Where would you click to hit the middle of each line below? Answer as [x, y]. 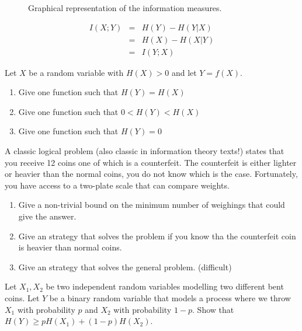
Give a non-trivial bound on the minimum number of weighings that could [152, 205]
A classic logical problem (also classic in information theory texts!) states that [145, 151]
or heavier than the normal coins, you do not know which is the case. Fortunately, [151, 174]
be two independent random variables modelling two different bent [165, 286]
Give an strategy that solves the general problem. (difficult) [125, 266]
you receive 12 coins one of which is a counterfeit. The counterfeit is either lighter [151, 162]
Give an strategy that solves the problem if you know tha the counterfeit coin [157, 236]
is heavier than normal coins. [70, 247]
